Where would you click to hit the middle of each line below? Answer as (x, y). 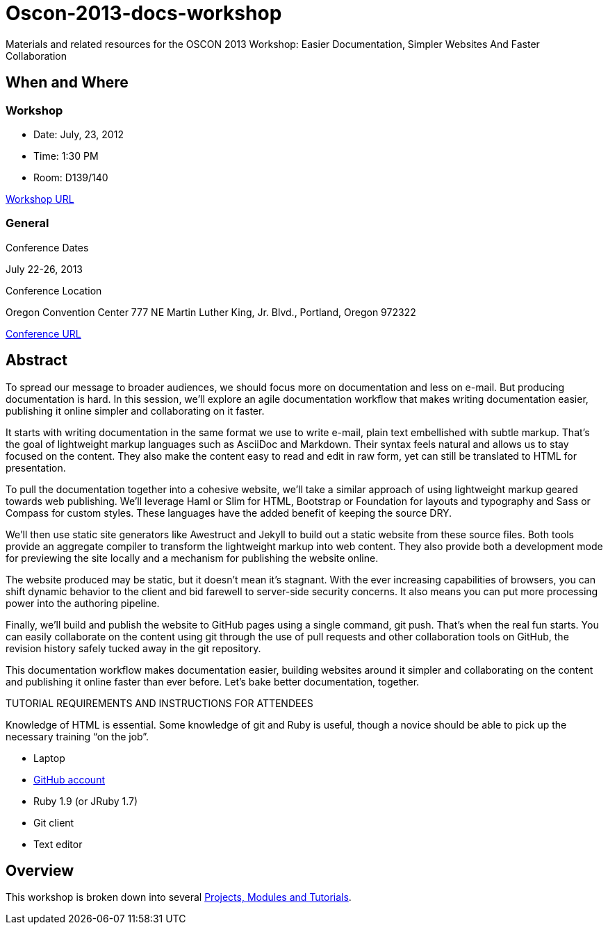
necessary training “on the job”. (77, 736)
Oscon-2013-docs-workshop (144, 13)
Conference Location (54, 290)
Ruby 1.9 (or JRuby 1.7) (86, 801)
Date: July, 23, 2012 (79, 134)
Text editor (58, 844)
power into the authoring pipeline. (83, 603)
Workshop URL (40, 199)
